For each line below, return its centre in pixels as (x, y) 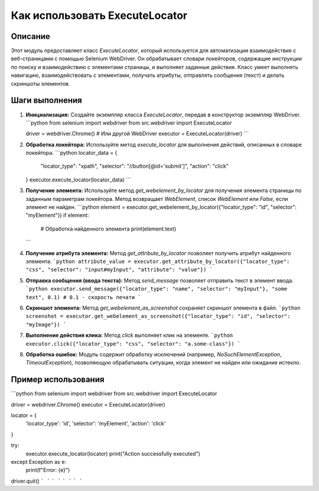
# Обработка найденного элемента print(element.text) (108, 229)
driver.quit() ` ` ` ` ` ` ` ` (47, 481)
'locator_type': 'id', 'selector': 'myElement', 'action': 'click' (96, 424)
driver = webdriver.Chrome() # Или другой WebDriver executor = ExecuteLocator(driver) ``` (137, 134)
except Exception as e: (38, 461)
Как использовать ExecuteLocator (99, 15)
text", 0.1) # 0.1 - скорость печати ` (83, 297)
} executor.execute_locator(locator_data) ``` (78, 180)
